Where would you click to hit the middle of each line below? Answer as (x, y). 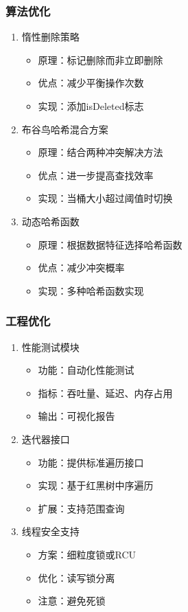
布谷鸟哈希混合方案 (65, 129)
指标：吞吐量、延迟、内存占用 (105, 393)
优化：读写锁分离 (77, 577)
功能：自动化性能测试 (86, 370)
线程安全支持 (50, 531)
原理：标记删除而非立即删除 (101, 59)
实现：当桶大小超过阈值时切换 (105, 198)
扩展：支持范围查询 (81, 508)
